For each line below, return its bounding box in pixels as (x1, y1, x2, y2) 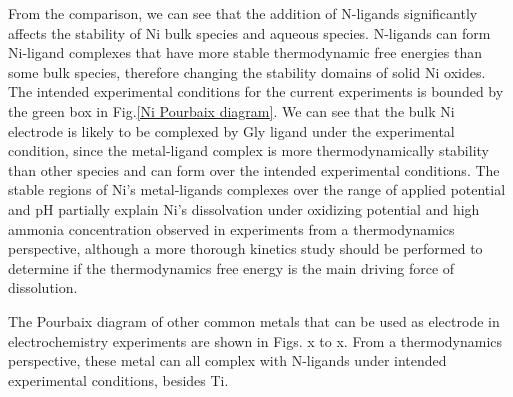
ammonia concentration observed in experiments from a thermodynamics (8, 218, 455, 239)
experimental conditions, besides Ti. (8, 369, 229, 390)
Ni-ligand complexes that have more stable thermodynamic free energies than (8, 42, 483, 63)
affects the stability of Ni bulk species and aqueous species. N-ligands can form (8, 22, 491, 43)
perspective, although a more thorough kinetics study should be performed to (8, 238, 483, 259)
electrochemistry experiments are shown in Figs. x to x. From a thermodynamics (8, 330, 503, 351)
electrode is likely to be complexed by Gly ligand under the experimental (8, 120, 455, 141)
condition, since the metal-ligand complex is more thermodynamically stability (8, 140, 489, 161)
